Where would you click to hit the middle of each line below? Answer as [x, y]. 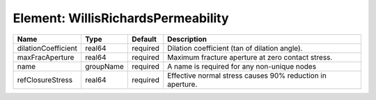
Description [187, 39]
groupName [104, 66]
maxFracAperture [46, 57]
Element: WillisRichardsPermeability [121, 18]
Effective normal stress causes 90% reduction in [247, 75]
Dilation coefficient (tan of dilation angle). [235, 48]
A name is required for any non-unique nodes [242, 66]
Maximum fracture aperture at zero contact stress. [250, 57]
